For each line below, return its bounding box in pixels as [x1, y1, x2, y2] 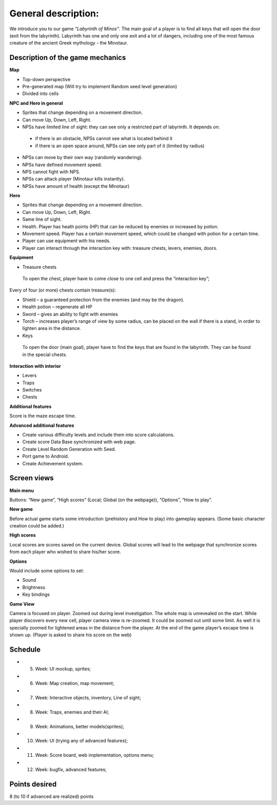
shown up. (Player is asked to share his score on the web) [9, 632, 132, 638]
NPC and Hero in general [9, 100, 63, 106]
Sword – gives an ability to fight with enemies [22, 311, 118, 317]
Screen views [9, 474, 54, 482]
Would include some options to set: [9, 567, 84, 574]
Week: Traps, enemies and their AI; [35, 709, 110, 715]
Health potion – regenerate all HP [22, 304, 92, 310]
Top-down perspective [22, 76, 71, 82]
